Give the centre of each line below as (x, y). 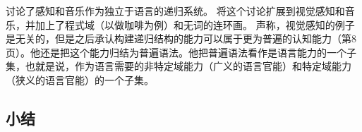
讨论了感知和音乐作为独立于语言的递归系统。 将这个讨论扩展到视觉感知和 (175, 11)
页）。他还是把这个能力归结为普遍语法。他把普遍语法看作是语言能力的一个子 (181, 52)
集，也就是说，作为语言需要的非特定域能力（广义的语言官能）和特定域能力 (179, 66)
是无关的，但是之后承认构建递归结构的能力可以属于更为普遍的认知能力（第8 (181, 38)
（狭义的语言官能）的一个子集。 (80, 79)
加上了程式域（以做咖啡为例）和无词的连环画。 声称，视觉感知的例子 (195, 24)
